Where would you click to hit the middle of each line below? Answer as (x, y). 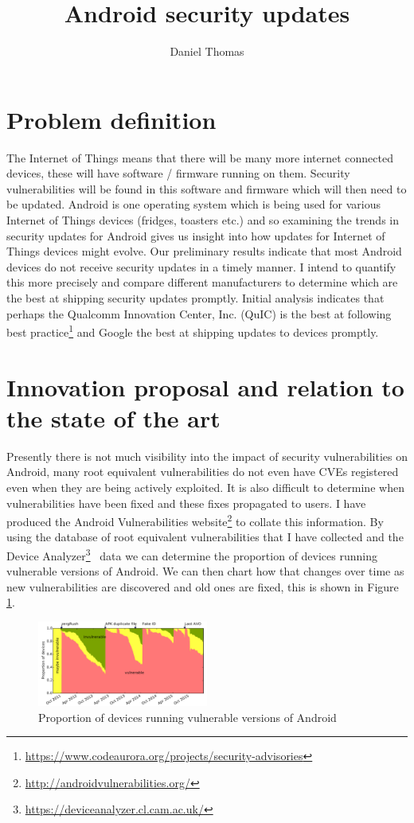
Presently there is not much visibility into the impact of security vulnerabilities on (207, 456)
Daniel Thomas (207, 51)
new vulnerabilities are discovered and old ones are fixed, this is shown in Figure (203, 586)
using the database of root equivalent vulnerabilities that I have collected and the (205, 537)
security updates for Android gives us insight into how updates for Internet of (196, 235)
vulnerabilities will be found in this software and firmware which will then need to (207, 188)
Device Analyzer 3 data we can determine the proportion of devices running (192, 554)
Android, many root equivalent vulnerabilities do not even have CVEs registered (203, 472)
